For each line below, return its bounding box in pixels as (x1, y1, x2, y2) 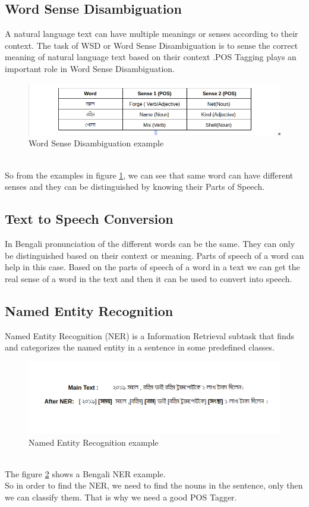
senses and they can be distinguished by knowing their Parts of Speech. (5, 180, 265, 193)
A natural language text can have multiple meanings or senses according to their (5, 27, 298, 40)
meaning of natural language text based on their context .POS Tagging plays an (5, 51, 297, 63)
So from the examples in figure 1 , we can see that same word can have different (5, 168, 294, 181)
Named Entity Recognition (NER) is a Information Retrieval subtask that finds (5, 329, 295, 342)
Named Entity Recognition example (29, 436, 159, 448)
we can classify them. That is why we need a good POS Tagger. (5, 491, 237, 503)
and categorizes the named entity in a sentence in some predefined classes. (5, 341, 275, 353)
